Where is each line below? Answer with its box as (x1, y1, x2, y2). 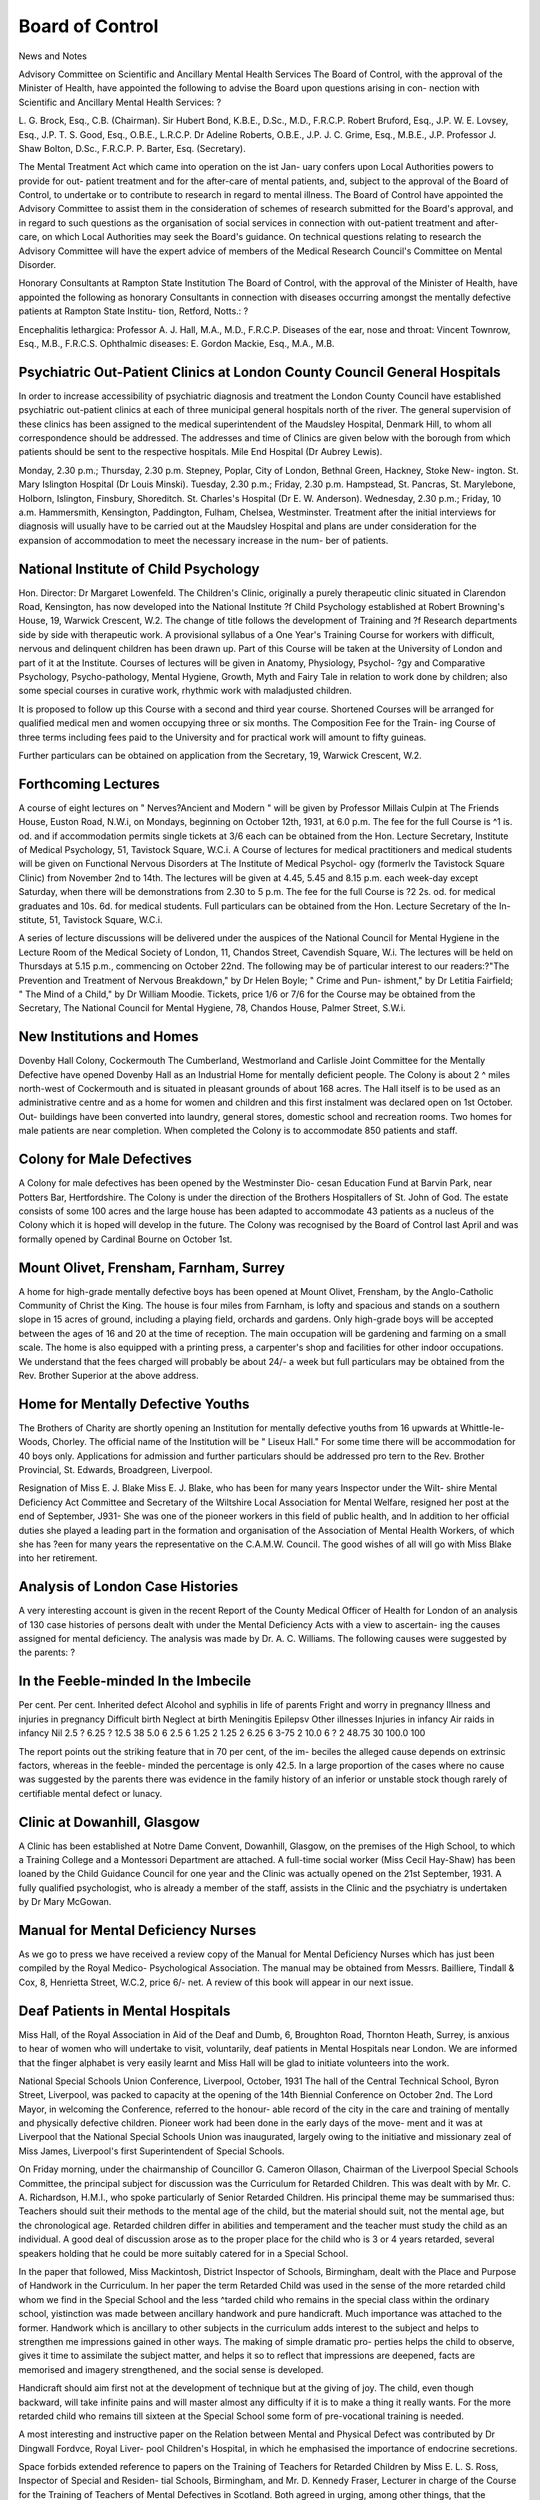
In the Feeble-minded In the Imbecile (18, 1673, 252, 1690)
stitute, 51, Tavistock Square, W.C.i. (18, 914, 163, 926)
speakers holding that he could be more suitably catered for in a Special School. (18, 2247, 349, 2259)
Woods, (18, 1436, 50, 1448)
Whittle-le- (460, 1421, 505, 1434)
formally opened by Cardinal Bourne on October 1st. (18, 1233, 233, 1245)
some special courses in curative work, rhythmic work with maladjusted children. (18, 685, 352, 697)
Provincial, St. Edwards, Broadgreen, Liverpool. (18, 1464, 213, 1476)
